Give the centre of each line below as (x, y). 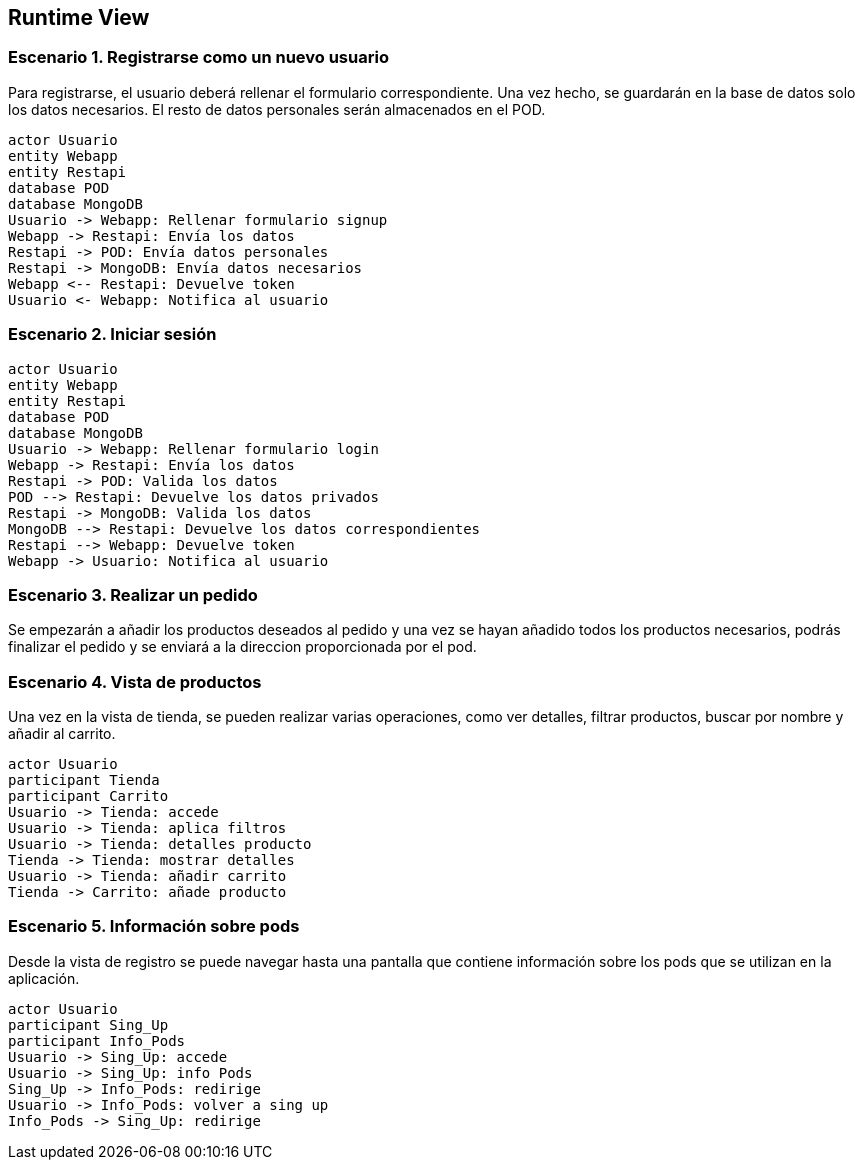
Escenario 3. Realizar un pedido (133, 594)
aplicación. (44, 978)
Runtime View (79, 17)
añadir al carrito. (62, 734)
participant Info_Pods (97, 1040)
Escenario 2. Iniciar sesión (112, 334)
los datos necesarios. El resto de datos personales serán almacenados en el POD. (277, 109)
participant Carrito (88, 796)
